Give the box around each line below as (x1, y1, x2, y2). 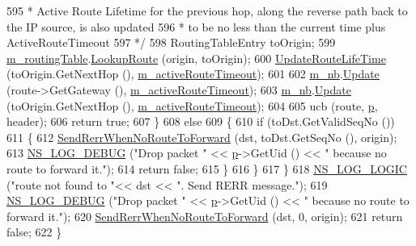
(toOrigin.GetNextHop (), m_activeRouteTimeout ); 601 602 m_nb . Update (6, 65, 380, 82)
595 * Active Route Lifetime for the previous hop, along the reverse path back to (6, 2, 408, 19)
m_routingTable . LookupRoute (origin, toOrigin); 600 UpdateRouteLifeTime (6, 49, 386, 66)
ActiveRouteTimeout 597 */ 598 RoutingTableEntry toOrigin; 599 (6, 34, 336, 51)
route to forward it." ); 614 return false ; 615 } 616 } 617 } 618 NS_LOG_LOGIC (6, 160, 407, 177)
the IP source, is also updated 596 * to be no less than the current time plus (6, 18, 386, 35)
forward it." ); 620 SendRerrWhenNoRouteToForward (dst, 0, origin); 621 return (6, 207, 403, 224)
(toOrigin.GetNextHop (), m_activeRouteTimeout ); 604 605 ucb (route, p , (6, 97, 378, 114)
